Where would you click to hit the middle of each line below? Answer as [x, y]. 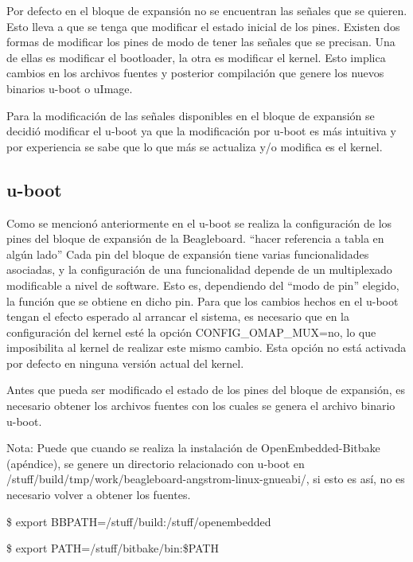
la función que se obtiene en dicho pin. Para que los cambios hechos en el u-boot [203, 301]
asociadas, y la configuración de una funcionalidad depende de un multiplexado [199, 269]
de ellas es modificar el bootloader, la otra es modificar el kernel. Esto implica [196, 57]
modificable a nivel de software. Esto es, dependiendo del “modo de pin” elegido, [203, 285]
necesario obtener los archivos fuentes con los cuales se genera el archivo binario [201, 406]
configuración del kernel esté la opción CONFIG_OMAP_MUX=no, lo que [191, 332]
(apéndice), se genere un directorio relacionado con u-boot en [156, 463]
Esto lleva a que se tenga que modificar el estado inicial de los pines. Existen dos [203, 26]
